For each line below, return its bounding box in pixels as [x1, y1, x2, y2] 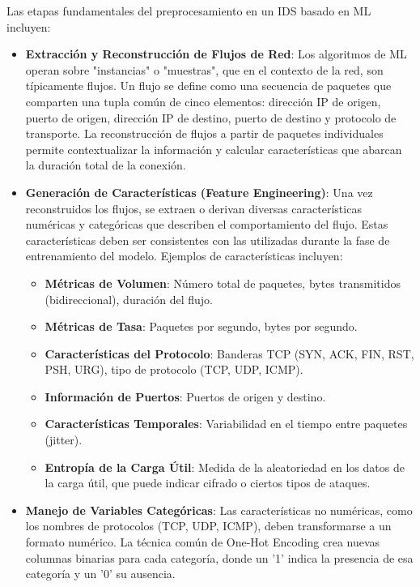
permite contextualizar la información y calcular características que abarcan [25, 140, 402, 157]
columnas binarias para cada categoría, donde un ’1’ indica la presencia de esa [25, 549, 414, 566]
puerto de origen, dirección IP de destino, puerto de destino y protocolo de [25, 109, 397, 126]
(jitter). [45, 431, 83, 448]
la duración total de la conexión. [25, 156, 186, 174]
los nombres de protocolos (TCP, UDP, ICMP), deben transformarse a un [25, 517, 392, 534]
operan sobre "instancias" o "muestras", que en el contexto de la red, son [25, 61, 384, 78]
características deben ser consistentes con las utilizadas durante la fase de [25, 231, 390, 248]
